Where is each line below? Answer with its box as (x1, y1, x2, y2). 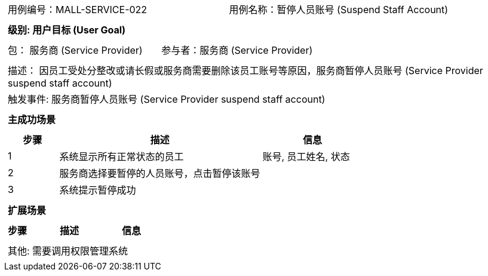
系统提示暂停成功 (59, 184, 136, 196)
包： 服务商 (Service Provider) (8, 44, 143, 56)
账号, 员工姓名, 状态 (262, 151, 350, 162)
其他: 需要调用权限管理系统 (8, 245, 128, 257)
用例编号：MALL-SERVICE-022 (8, 4, 148, 16)
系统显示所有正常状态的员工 (59, 151, 184, 162)
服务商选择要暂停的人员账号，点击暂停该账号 (59, 167, 260, 179)
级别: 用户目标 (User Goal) (8, 24, 126, 36)
